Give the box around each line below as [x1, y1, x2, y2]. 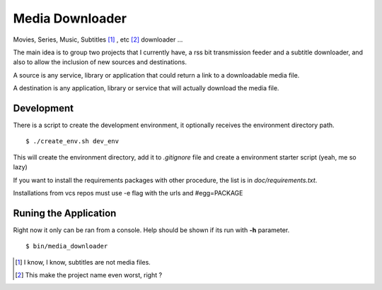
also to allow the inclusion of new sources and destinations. [13, 58, 187, 66]
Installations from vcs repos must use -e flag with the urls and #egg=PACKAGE [13, 188, 243, 197]
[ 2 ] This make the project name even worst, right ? [15, 271, 163, 279]
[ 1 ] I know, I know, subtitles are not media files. [15, 258, 151, 266]
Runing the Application [13, 207, 117, 219]
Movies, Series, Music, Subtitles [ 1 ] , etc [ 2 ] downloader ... [13, 35, 183, 44]
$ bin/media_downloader [25, 242, 108, 250]
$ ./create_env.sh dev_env [25, 138, 120, 145]
